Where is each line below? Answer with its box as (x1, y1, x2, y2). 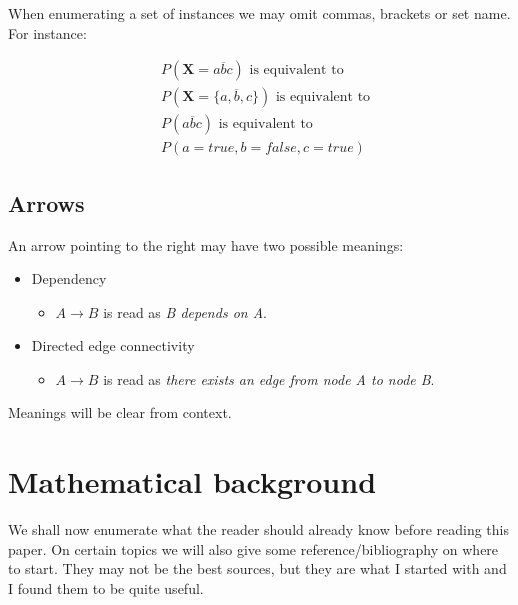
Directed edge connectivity (31, 335, 195, 356)
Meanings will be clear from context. (8, 402, 232, 423)
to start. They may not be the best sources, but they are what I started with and (8, 558, 507, 579)
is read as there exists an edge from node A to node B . (103, 368, 435, 389)
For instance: (8, 22, 87, 43)
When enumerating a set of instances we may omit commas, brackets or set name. (8, 3, 511, 23)
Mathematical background (8, 461, 377, 502)
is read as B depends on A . (103, 301, 267, 322)
